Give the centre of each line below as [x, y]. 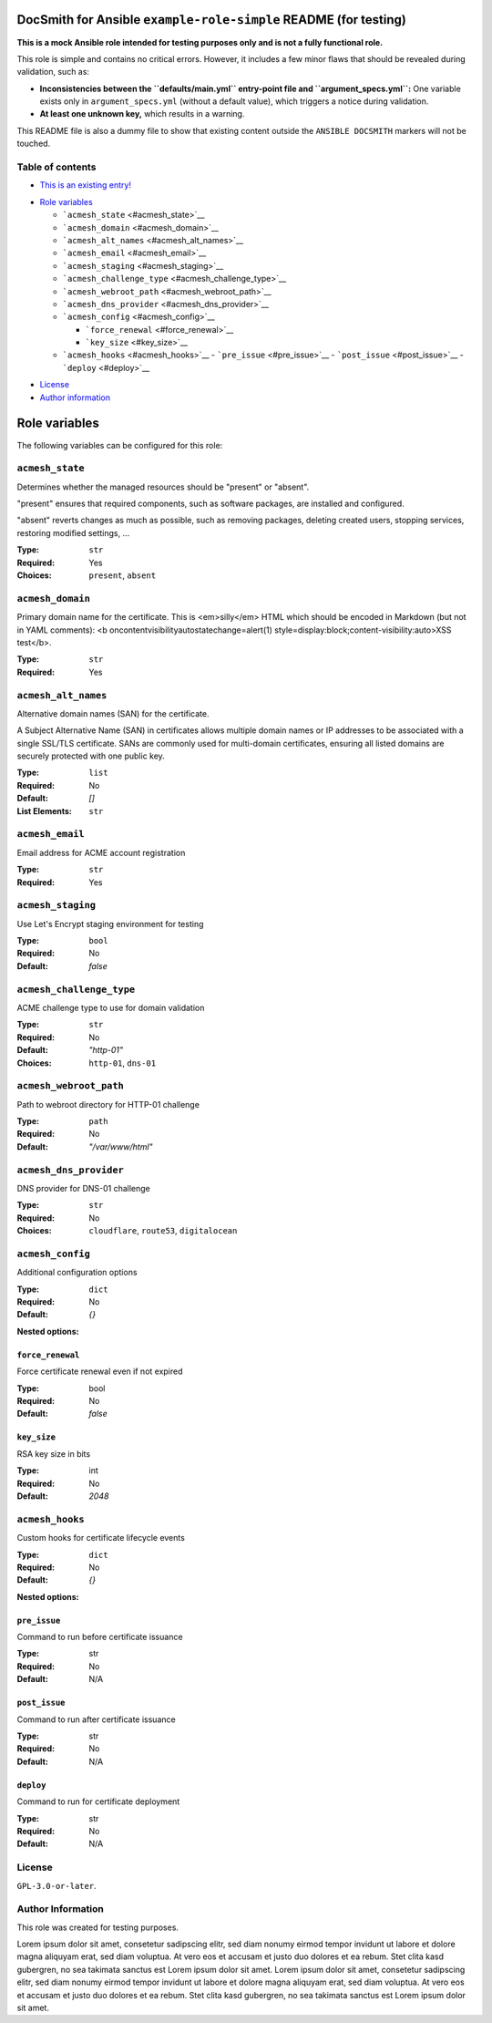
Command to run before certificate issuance [100, 1637]
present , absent [123, 575]
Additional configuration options [77, 1273]
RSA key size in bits [54, 1453]
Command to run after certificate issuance [97, 1719]
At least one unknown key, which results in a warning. [142, 114]
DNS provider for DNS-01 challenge [83, 1188]
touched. [34, 144]
